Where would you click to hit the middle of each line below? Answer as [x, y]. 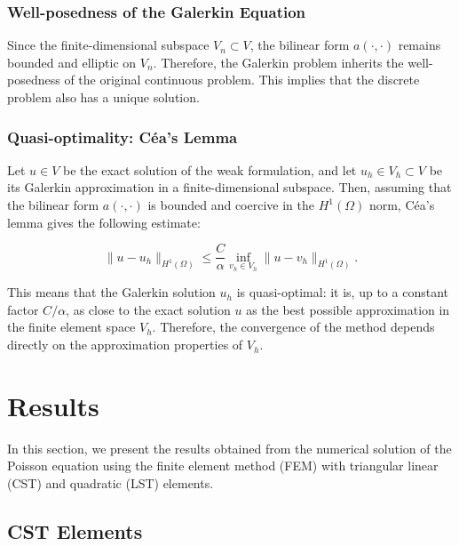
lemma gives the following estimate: [104, 222]
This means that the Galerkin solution [111, 292]
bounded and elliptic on [72, 62]
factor [23, 309]
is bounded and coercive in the [231, 205]
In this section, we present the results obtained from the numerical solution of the [229, 448]
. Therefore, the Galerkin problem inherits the [278, 62]
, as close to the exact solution [148, 309]
